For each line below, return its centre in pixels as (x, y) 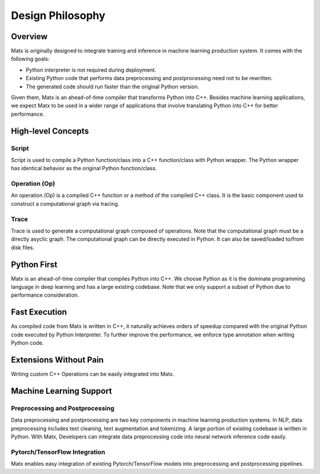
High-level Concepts (50, 131)
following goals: (30, 59)
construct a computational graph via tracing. (65, 203)
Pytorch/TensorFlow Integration (58, 452)
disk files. (23, 247)
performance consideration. (45, 295)
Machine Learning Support (61, 391)
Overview (29, 36)
